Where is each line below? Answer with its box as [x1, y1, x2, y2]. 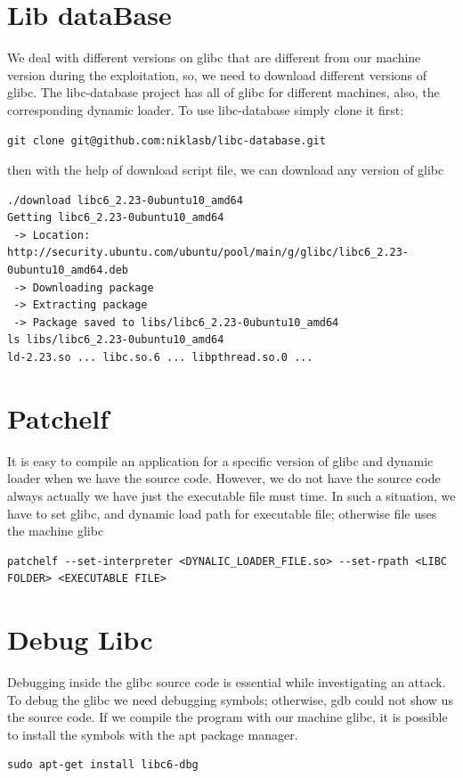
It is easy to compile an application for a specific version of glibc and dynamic [7, 451, 434, 470]
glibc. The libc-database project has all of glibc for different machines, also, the [7, 83, 440, 102]
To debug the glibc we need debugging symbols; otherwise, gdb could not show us [7, 690, 453, 708]
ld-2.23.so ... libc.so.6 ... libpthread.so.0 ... [7, 351, 313, 364]
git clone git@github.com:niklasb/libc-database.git [7, 134, 326, 147]
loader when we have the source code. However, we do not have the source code [7, 469, 441, 487]
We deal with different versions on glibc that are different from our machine [7, 48, 421, 67]
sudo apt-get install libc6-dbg [7, 758, 199, 772]
